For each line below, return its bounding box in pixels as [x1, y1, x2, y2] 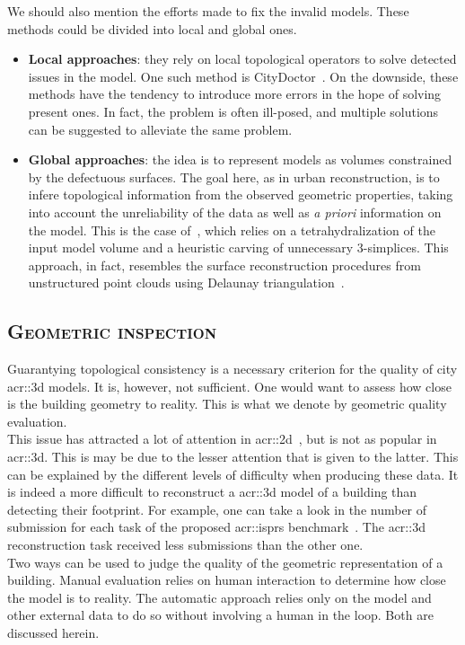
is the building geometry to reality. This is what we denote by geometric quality [7, 394, 447, 413]
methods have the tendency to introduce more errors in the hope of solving [28, 84, 442, 103]
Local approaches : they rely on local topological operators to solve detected [28, 49, 457, 68]
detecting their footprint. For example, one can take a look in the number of [7, 499, 427, 518]
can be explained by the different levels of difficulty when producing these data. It [7, 464, 459, 483]
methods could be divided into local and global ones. [7, 19, 297, 38]
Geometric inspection [7, 317, 217, 345]
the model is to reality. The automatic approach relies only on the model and [7, 588, 432, 606]
